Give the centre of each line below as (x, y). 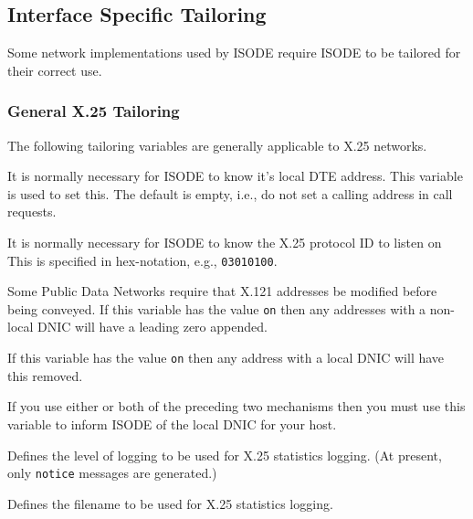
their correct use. (55, 70)
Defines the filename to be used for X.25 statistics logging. (170, 503)
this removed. (45, 375)
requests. (32, 212)
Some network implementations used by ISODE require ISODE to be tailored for (234, 53)
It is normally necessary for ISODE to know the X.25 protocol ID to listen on (225, 242)
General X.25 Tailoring (94, 111)
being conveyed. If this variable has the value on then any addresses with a (217, 308)
